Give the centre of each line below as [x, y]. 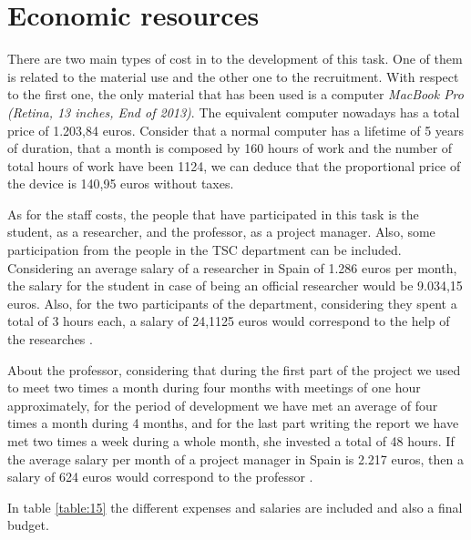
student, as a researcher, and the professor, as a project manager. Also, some [221, 232]
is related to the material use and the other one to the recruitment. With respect [233, 76]
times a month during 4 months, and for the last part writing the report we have [233, 423]
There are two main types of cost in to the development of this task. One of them [235, 59]
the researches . [50, 339]
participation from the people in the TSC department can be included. [205, 250]
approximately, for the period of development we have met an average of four [223, 405]
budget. [28, 525]
